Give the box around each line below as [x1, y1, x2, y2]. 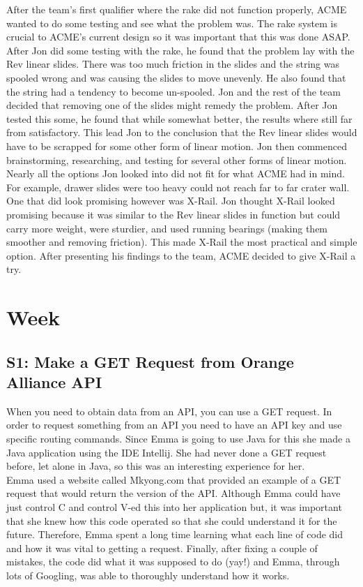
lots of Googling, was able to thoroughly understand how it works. [6, 567, 290, 582]
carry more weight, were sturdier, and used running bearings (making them [6, 221, 328, 235]
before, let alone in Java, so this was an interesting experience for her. [6, 459, 305, 473]
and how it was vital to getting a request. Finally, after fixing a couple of [6, 540, 318, 555]
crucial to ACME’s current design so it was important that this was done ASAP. [6, 29, 350, 44]
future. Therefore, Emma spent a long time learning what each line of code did [6, 527, 343, 542]
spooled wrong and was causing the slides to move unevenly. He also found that [6, 70, 346, 84]
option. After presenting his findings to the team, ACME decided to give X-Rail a [6, 248, 356, 262]
